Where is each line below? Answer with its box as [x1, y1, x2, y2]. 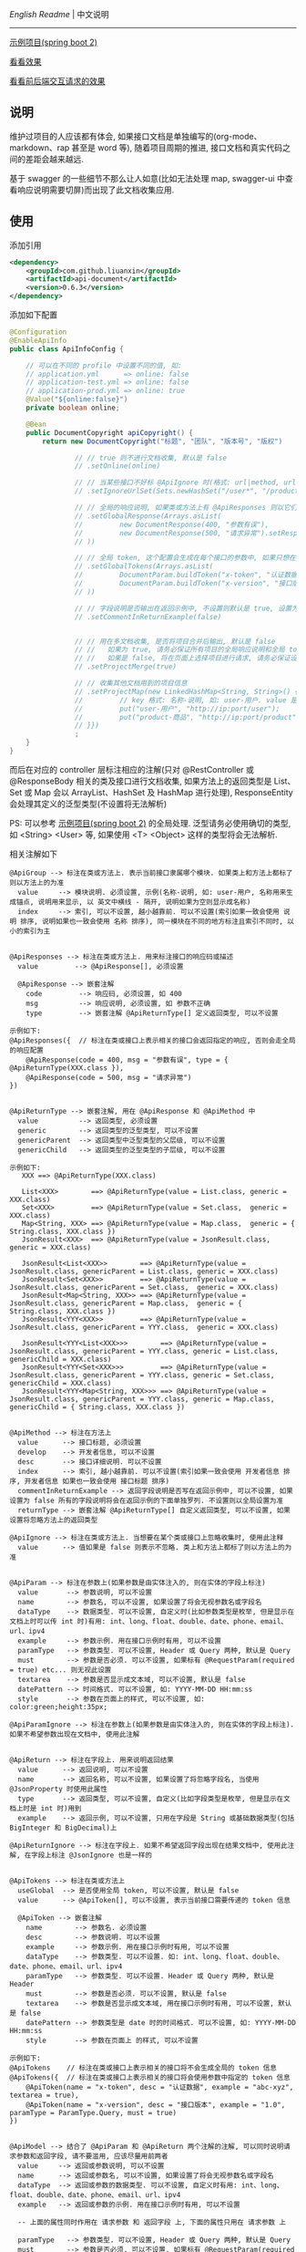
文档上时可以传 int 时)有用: [9, 1616, 107, 1626]
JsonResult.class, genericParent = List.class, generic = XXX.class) [9, 1267, 280, 1276]
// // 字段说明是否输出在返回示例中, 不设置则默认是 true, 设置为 [74, 604, 299, 613]
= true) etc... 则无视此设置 [9, 1665, 112, 1675]
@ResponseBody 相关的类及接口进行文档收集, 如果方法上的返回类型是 [9, 775, 272, 786]
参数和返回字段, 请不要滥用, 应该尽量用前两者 [15, 2152, 168, 2161]
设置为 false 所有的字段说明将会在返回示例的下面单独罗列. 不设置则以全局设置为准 [9, 1496, 284, 1505]
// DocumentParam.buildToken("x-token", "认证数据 [74, 570, 298, 580]
